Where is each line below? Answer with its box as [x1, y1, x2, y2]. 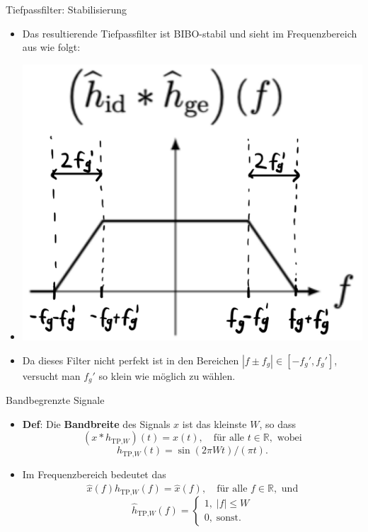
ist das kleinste [182, 416, 247, 431]
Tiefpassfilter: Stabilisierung [6, 2, 127, 16]
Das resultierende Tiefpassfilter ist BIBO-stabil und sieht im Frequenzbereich [22, 25, 357, 40]
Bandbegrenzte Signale [6, 392, 105, 407]
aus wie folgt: [22, 40, 81, 54]
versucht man [22, 368, 81, 383]
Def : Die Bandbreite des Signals [22, 416, 171, 431]
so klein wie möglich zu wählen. [98, 368, 236, 383]
